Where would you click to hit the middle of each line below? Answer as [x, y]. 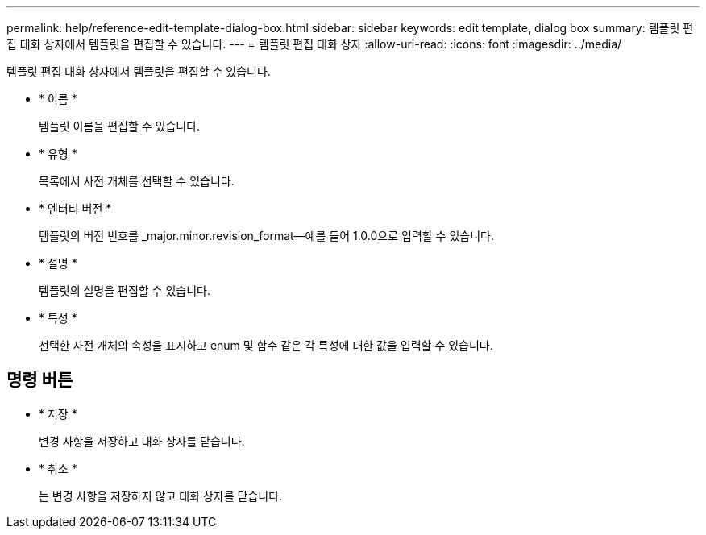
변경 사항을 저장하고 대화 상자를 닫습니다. [142, 441]
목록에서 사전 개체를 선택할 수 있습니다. [137, 181]
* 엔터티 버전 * [75, 208]
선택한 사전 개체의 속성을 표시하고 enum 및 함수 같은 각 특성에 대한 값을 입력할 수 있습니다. [266, 345]
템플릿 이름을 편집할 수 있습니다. [120, 126]
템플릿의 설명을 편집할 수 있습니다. [125, 290]
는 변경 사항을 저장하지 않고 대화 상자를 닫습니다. [161, 496]
